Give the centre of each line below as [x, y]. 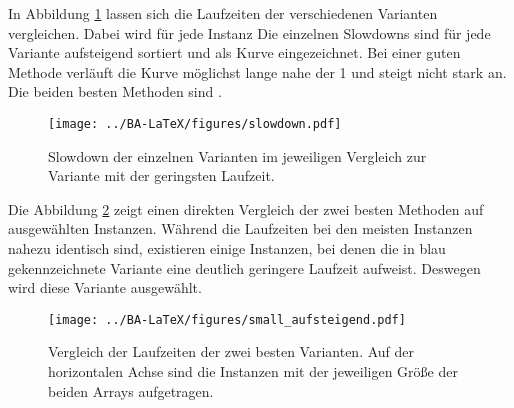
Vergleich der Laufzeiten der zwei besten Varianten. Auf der [231, 351]
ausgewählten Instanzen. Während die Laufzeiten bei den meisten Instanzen [240, 228]
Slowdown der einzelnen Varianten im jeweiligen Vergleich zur [237, 155]
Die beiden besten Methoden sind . [115, 91]
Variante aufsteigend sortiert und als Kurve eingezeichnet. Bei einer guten [234, 52]
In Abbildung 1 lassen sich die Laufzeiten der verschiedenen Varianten [223, 13]
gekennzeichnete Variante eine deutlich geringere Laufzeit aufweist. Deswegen [244, 267]
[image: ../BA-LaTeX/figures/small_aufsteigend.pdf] [227, 319]
